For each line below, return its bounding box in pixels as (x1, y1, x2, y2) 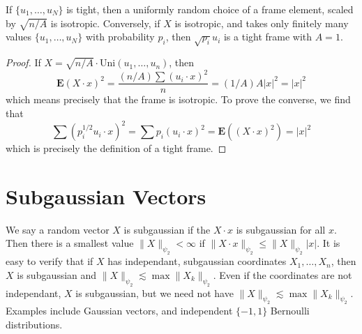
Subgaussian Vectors (6, 181, 206, 210)
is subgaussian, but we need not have (75, 285, 234, 300)
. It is (317, 236, 340, 250)
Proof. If (6, 55, 41, 70)
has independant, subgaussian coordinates (107, 254, 287, 268)
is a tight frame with (223, 29, 312, 44)
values (6, 29, 32, 44)
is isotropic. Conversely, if (50, 15, 160, 30)
